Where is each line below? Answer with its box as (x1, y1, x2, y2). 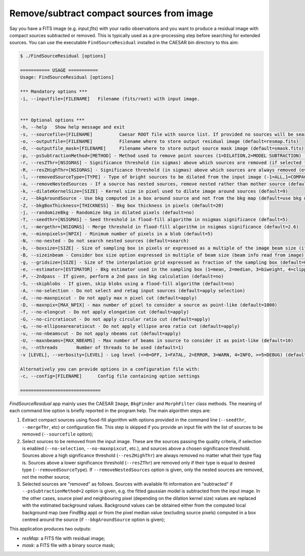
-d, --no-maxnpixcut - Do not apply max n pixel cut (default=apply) (20, 295, 197, 301)
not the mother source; (22, 474, 71, 480)
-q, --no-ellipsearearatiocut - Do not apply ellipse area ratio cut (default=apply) (20, 323, 240, 329)
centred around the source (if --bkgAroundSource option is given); (22, 516, 165, 522)
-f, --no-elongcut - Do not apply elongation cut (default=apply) (20, 309, 189, 315)
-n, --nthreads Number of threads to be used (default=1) (20, 345, 184, 351)
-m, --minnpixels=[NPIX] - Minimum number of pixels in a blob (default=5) (20, 231, 213, 237)
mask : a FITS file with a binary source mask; (22, 542, 115, 548)
